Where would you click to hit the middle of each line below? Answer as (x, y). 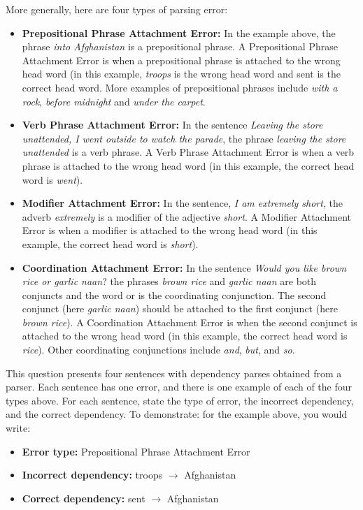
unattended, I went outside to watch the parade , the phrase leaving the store (184, 138)
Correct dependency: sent (84, 498)
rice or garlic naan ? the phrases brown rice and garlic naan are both (169, 281)
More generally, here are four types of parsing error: (117, 9)
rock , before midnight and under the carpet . (114, 101)
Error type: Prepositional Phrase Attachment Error (136, 451)
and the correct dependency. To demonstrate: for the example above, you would (177, 414)
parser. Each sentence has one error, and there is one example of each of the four (179, 387)
